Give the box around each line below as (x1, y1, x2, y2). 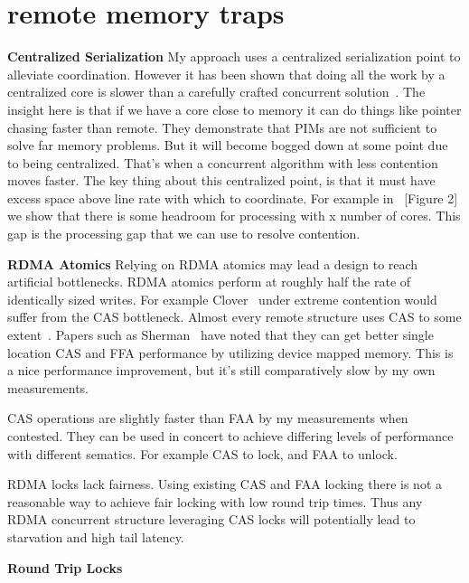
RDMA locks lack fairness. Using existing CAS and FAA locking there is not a (7, 475, 442, 494)
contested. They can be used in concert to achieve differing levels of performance (7, 427, 454, 445)
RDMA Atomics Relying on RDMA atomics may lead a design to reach (7, 254, 418, 273)
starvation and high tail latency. (7, 527, 184, 546)
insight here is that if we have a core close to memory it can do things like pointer (7, 99, 462, 118)
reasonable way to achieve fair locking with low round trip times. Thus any (7, 492, 423, 511)
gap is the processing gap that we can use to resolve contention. (7, 224, 361, 243)
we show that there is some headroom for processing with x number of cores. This (7, 206, 461, 225)
